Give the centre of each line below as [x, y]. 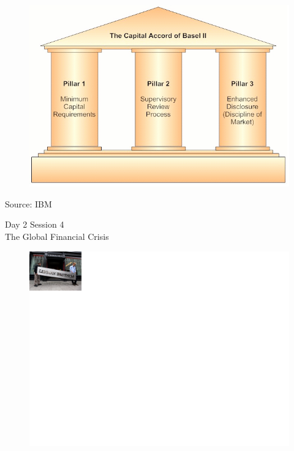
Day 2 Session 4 [35, 224]
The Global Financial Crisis [57, 236]
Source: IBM [28, 203]
